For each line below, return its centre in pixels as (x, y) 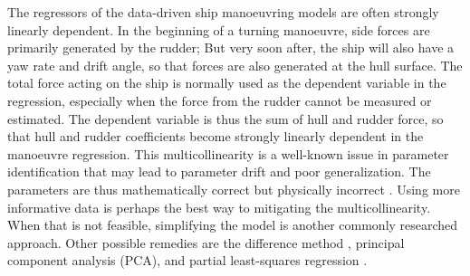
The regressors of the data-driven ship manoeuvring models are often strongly (223, 12)
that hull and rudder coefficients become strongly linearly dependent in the (216, 136)
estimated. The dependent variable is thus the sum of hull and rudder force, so (225, 118)
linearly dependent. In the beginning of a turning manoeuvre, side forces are (219, 29)
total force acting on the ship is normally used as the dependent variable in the (227, 83)
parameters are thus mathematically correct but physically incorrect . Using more (234, 189)
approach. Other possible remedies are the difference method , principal (206, 242)
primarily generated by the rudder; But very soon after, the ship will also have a (231, 48)
